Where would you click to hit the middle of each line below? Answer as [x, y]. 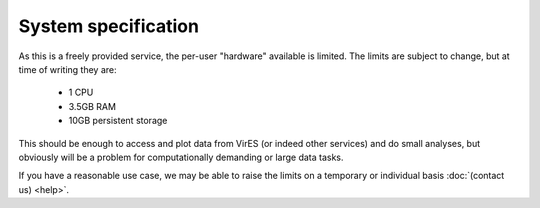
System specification [109, 26]
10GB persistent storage [118, 121]
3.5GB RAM [92, 106]
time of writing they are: [67, 69]
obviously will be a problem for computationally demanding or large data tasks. [181, 157]
